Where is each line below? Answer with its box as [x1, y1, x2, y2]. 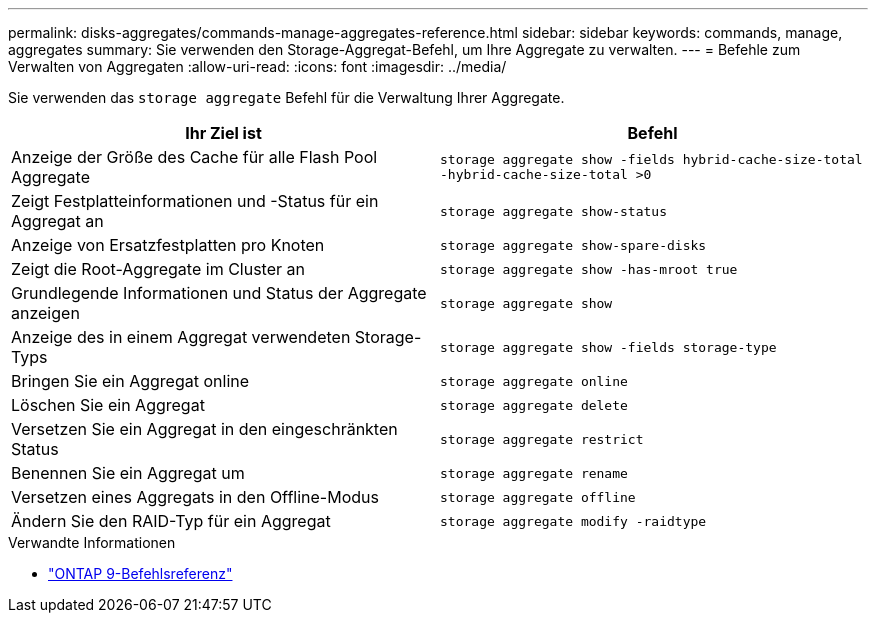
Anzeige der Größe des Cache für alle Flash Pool [11, 147, 378, 167]
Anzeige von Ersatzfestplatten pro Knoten [11, 235, 325, 255]
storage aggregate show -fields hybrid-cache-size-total [440, 152, 863, 167]
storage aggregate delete [440, 397, 628, 413]
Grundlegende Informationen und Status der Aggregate [11, 283, 427, 303]
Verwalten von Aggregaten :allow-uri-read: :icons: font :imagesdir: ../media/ [8, 58, 507, 75]
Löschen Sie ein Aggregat [11, 395, 205, 415]
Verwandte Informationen [8, 534, 176, 551]
